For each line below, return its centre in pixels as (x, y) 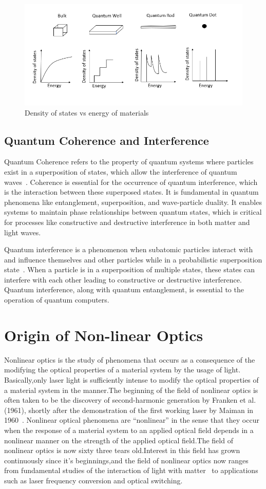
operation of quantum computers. (57, 300)
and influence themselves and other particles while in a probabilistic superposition (133, 259)
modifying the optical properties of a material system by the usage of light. (122, 370)
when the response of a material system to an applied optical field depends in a (129, 430)
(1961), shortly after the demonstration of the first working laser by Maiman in (129, 410)
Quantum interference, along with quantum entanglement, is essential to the (124, 289)
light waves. (23, 232)
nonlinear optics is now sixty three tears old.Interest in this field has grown (122, 450)
